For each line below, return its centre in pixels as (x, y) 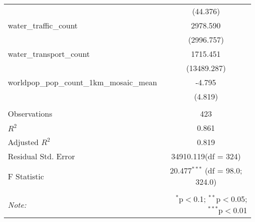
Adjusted (23, 142)
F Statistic (26, 176)
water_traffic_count (43, 25)
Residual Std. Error (41, 156)
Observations (30, 113)
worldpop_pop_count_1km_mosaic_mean (83, 82)
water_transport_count (49, 54)
